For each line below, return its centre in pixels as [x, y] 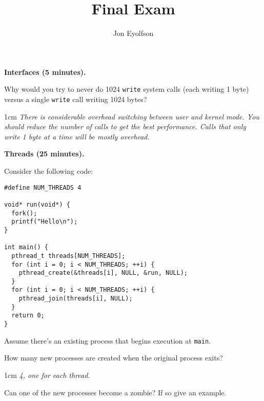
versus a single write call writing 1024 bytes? [76, 99]
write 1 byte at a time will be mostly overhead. [77, 136]
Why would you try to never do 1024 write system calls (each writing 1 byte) [127, 89]
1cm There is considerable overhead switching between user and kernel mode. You [132, 116]
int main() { [26, 247]
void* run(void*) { [37, 204]
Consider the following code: [49, 171]
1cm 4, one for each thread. [47, 375]
